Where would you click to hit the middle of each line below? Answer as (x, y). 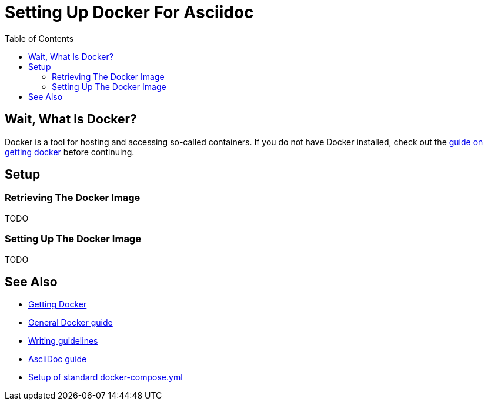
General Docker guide (71, 323)
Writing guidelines (63, 341)
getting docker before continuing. (70, 152)
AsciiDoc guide (58, 359)
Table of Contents (39, 38)
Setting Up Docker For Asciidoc (129, 12)
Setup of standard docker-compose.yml (106, 377)
